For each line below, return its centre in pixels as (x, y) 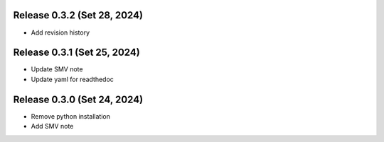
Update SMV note (57, 69)
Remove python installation (70, 116)
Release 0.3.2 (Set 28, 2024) (78, 15)
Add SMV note (52, 126)
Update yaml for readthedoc (72, 79)
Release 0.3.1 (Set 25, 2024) (76, 53)
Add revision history (60, 32)
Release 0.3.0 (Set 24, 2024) (78, 99)
